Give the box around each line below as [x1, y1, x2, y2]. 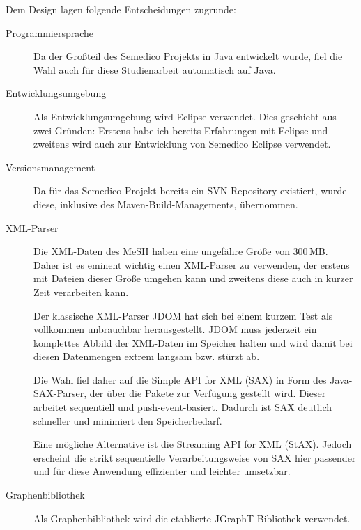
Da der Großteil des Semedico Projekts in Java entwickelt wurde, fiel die [33, 49, 343, 63]
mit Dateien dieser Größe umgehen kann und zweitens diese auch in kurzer [33, 271, 353, 286]
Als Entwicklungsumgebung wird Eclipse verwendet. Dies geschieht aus [33, 109, 337, 123]
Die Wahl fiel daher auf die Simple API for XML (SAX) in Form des [33, 372, 327, 387]
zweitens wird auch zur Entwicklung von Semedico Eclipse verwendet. [33, 137, 331, 151]
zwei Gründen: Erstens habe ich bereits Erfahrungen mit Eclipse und [33, 123, 328, 137]
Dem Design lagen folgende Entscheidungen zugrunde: [6, 2, 236, 16]
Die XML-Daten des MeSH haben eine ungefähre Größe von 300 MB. [33, 244, 328, 258]
